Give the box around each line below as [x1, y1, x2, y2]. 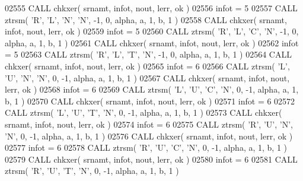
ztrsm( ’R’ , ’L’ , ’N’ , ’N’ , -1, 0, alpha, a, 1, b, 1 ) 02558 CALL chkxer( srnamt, [5, 13, 287, 26]
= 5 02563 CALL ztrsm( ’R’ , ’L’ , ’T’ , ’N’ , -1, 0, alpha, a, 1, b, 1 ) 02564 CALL [5, 48, 292, 61]
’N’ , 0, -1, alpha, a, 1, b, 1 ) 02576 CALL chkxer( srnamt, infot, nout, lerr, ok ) [5, 129, 293, 142]
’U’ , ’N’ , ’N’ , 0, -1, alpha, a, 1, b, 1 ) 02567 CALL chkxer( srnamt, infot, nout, [5, 71, 290, 84]
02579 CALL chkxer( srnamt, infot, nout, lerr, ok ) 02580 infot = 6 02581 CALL [5, 153, 298, 165]
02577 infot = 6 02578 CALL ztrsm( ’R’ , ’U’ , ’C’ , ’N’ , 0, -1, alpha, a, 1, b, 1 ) [5, 141, 288, 154]
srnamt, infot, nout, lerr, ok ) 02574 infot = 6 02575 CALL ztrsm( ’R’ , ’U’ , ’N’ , [5, 118, 293, 130]
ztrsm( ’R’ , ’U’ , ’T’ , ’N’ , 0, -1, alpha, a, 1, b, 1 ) [5, 164, 179, 177]
